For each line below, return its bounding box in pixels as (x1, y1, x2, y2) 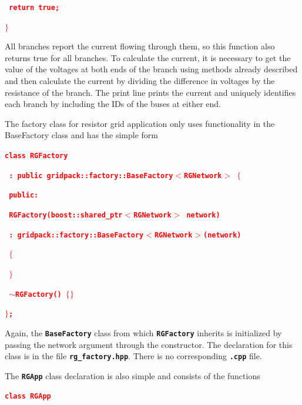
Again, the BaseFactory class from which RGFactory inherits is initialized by (5, 326, 282, 339)
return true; (9, 4, 60, 12)
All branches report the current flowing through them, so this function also (5, 40, 275, 52)
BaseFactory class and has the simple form (5, 129, 158, 141)
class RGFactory (5, 152, 68, 160)
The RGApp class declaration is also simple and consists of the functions (5, 369, 260, 381)
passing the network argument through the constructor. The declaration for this (5, 338, 293, 350)
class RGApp (5, 392, 51, 401)
